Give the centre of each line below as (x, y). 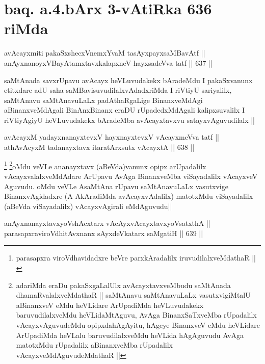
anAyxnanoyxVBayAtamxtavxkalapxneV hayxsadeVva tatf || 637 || (108, 62)
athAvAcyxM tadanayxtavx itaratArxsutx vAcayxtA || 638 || (99, 147)
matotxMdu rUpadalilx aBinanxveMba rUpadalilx (94, 345)
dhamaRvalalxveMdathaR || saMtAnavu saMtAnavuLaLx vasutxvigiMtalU (133, 295)
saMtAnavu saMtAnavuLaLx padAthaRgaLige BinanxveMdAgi (103, 100)
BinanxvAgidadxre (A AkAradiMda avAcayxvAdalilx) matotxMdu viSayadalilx (129, 196)
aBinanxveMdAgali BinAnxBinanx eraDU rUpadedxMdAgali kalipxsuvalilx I (124, 110)
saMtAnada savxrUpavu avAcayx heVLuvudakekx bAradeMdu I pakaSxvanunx (128, 80)
